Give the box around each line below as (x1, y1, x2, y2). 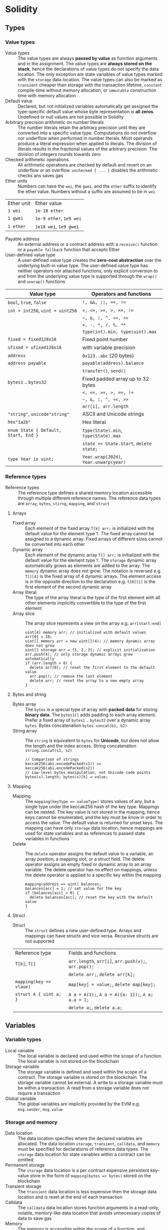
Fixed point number (82, 336, 128, 343)
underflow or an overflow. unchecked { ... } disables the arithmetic (17, 167, 158, 173)
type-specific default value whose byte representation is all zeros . (17, 108, 155, 114)
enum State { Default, (7, 427, 61, 433)
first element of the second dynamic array (24, 584, 112, 590)
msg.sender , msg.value (17, 1106, 63, 1112)
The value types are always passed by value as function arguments (17, 55, 157, 61)
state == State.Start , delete (82, 440, 152, 447)
